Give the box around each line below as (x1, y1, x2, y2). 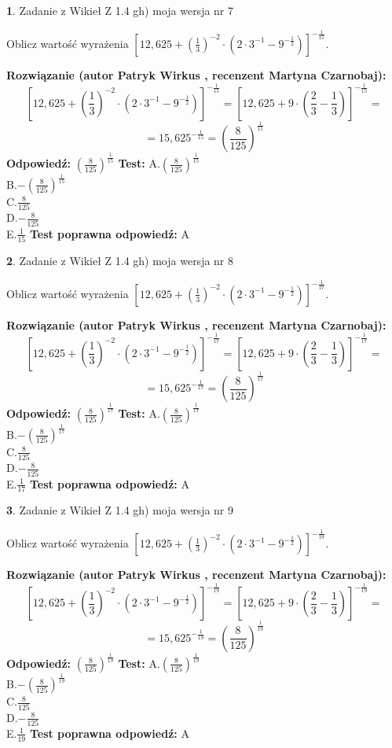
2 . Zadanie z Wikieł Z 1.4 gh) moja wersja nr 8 (6, 252, 234, 268)
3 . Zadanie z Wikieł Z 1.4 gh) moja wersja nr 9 (6, 502, 234, 518)
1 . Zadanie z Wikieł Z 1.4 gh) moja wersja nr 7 (6, 2, 234, 18)
